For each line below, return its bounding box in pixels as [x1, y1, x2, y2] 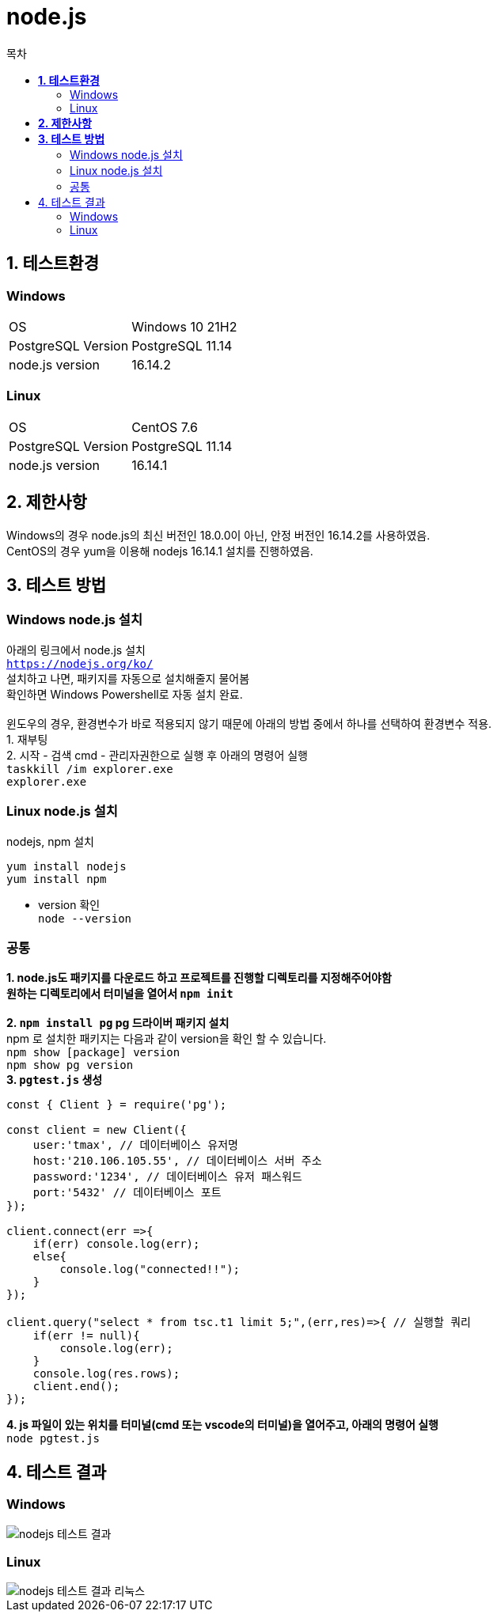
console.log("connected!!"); [59, 1263, 241, 1276]
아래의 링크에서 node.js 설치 [6, 642, 146, 657]
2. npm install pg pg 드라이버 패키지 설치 [6, 1016, 230, 1030]
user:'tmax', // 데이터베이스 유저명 [32, 1139, 238, 1152]
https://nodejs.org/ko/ [6, 657, 154, 670]
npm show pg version [6, 1059, 134, 1072]
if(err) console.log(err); [32, 1237, 200, 1251]
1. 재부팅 [6, 732, 48, 746]
